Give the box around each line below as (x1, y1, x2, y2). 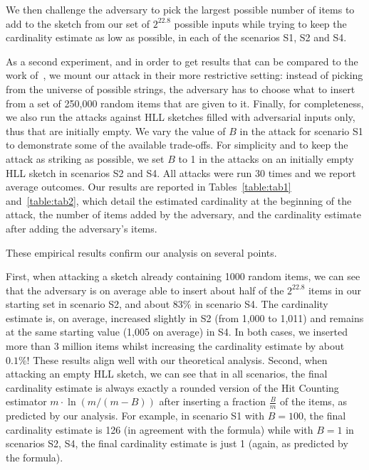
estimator (6, 394, 47, 409)
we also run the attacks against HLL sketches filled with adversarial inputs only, (6, 110, 355, 124)
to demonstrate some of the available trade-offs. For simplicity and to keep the (6, 137, 348, 152)
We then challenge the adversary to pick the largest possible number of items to (6, 2, 355, 16)
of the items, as (280, 394, 347, 409)
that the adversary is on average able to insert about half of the (6, 282, 284, 297)
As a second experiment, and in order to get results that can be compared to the (6, 53, 358, 68)
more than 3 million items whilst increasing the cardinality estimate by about (6, 338, 345, 353)
